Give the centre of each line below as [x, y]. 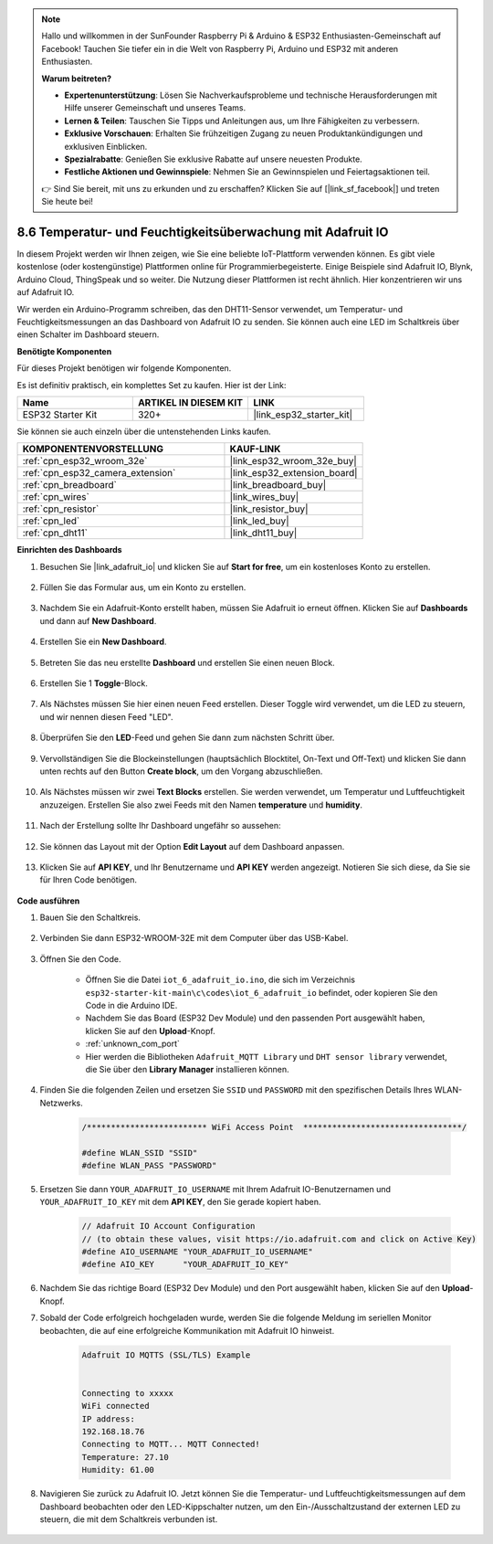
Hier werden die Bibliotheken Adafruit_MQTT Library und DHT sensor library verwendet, [266, 1056]
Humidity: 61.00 [118, 1470]
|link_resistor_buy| [269, 509]
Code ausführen [48, 901]
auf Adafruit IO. [46, 292]
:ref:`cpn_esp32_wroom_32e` [85, 461]
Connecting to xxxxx [127, 1393]
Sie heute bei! [67, 202]
